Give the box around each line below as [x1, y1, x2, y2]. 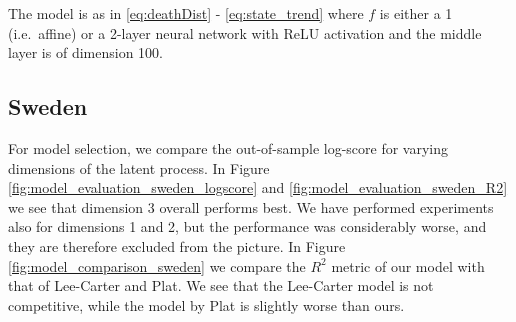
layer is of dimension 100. [8, 42, 163, 63]
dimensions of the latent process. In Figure [8, 157, 270, 178]
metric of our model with [331, 255, 485, 276]
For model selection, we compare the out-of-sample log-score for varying [8, 137, 449, 158]
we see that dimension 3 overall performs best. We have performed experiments [8, 196, 494, 217]
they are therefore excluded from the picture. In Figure [8, 235, 346, 256]
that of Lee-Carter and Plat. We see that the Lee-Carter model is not [8, 275, 434, 296]
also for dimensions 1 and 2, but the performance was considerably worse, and [8, 216, 487, 237]
